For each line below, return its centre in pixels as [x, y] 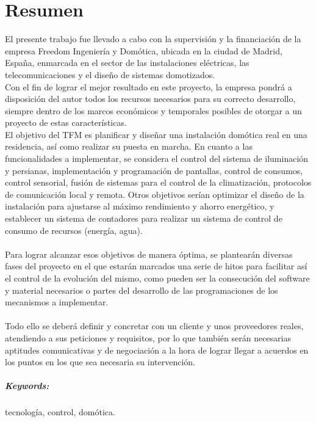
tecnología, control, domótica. [60, 412]
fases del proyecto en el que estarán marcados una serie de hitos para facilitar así [156, 266]
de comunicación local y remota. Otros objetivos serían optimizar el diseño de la [155, 194]
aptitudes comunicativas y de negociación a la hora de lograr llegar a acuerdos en [157, 350]
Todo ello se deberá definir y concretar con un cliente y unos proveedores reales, [154, 326]
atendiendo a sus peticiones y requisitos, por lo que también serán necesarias [148, 337]
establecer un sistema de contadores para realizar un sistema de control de [144, 218]
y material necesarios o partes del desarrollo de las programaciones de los [142, 290]
